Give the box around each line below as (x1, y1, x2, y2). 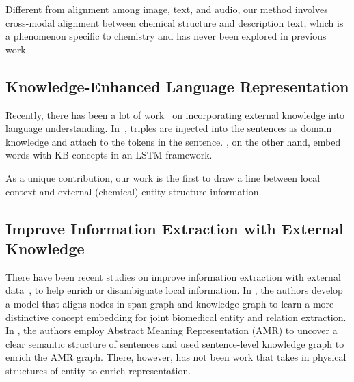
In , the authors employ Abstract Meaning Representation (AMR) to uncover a (5, 323, 338, 338)
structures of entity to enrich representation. (5, 363, 191, 377)
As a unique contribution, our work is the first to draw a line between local (5, 170, 321, 185)
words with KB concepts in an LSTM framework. (5, 148, 213, 162)
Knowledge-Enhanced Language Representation (5, 75, 349, 96)
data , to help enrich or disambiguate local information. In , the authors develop (5, 283, 343, 297)
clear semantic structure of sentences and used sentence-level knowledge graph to (5, 336, 344, 351)
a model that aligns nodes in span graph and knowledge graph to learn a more (5, 296, 334, 310)
